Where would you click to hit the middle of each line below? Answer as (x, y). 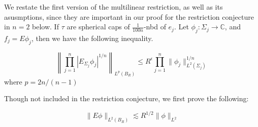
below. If (45, 27)
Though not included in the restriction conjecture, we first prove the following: (126, 98)
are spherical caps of (98, 27)
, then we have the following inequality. (92, 38)
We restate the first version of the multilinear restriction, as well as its (114, 7)
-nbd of (155, 27)
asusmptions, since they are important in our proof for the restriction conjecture (129, 16)
